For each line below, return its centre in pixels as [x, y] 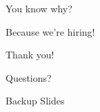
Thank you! [30, 55]
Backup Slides [35, 101]
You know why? [39, 8]
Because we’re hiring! [50, 31]
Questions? [29, 77]
